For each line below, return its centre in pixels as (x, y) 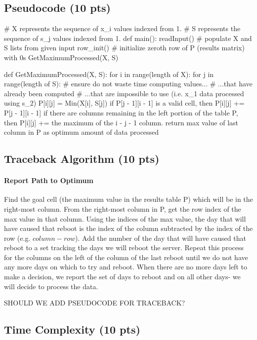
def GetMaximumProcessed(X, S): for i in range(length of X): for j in (109, 74)
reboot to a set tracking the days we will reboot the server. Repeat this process (124, 247)
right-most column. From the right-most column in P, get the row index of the (123, 208)
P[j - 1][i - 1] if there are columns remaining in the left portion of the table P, (121, 112)
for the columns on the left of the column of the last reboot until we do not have (126, 257)
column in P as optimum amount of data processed (82, 132)
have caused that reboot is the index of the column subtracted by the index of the (128, 228)
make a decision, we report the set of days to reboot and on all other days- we (122, 277)
